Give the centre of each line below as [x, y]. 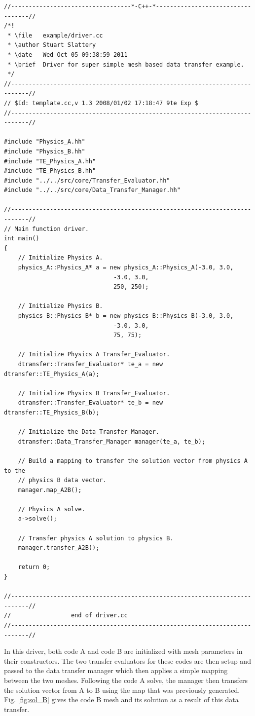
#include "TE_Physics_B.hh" [50, 171]
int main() [22, 239]
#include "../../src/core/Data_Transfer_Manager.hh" [92, 190]
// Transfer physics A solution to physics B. [96, 538]
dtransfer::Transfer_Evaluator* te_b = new [91, 403]
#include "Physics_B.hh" [45, 151]
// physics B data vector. [62, 480]
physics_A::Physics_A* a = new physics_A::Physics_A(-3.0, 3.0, [126, 268]
